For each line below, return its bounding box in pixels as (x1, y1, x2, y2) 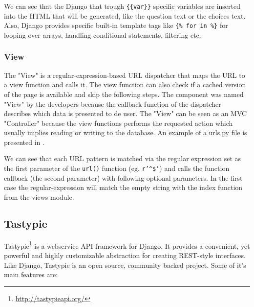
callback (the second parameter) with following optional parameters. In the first (4, 172, 243, 183)
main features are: (4, 269, 58, 280)
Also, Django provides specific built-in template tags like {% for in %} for (4, 20, 228, 30)
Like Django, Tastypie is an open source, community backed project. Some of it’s (4, 260, 246, 270)
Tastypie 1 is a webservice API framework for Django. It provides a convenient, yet (4, 239, 250, 251)
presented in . (4, 137, 44, 147)
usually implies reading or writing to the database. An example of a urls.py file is (4, 127, 247, 138)
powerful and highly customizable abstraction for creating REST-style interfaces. (4, 250, 246, 260)
